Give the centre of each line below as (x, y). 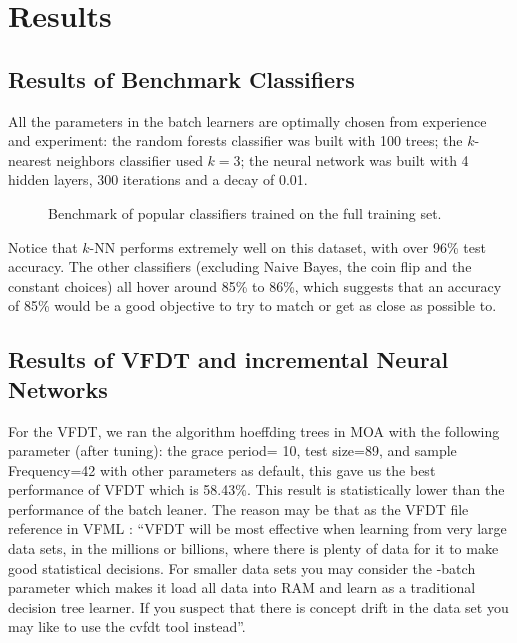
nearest (30, 159)
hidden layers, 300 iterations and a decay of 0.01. (158, 179)
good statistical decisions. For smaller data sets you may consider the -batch (242, 567)
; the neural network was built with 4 (354, 159)
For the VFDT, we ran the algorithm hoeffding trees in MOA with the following (254, 430)
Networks (58, 388)
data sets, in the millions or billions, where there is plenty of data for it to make (253, 548)
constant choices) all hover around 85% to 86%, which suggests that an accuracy (255, 285)
